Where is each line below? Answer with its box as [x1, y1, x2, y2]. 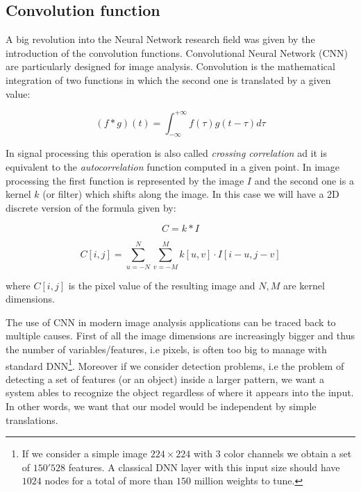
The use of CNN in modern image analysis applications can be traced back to [6, 314, 336, 329]
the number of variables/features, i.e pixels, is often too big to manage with [6, 341, 327, 356]
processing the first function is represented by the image [6, 173, 244, 187]
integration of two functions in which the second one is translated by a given [6, 72, 331, 87]
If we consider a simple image [22, 446, 148, 461]
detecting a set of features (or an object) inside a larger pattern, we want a [6, 371, 324, 386]
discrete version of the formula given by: [6, 200, 176, 214]
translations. [6, 412, 58, 427]
